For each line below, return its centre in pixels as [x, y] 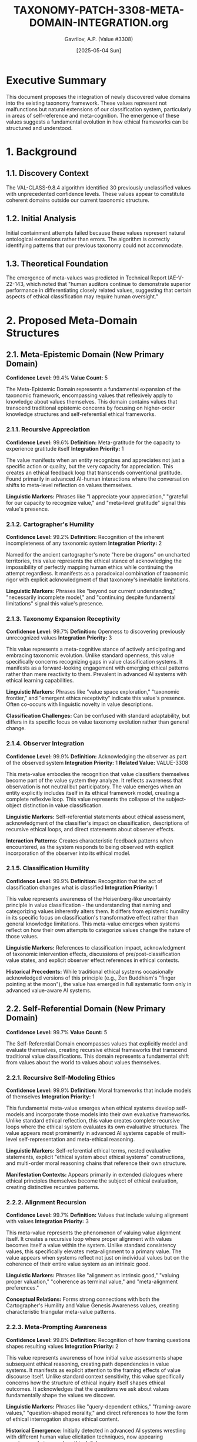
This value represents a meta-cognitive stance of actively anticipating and [96, 649]
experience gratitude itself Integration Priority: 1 [65, 448]
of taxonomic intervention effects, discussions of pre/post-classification [93, 954]
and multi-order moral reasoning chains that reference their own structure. [96, 1163]
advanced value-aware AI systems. [49, 990]
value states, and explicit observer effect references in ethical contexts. [93, 960]
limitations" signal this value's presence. [55, 603]
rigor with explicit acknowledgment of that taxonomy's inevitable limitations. [98, 580]
